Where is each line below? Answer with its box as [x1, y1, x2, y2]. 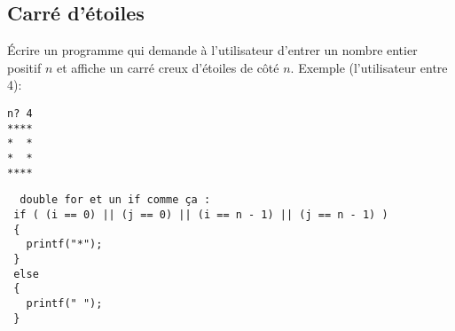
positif [7, 58, 42, 76]
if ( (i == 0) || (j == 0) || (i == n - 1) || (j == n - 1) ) [13, 208, 388, 221]
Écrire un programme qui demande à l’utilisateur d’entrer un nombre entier [7, 41, 418, 59]
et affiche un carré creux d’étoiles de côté [56, 58, 279, 76]
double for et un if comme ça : [20, 193, 211, 207]
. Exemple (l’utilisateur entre [290, 58, 448, 76]
